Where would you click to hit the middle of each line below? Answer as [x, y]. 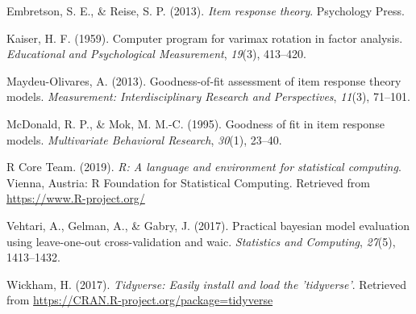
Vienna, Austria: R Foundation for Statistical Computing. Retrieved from [188, 182]
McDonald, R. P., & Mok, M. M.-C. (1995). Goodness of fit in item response [196, 123]
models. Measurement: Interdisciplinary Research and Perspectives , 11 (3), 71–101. [208, 96]
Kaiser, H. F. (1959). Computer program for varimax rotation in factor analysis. [205, 38]
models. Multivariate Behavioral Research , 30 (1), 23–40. [144, 139]
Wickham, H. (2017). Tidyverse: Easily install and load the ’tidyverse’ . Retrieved [206, 284]
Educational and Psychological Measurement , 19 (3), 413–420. [156, 54]
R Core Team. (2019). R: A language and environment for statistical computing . [204, 167]
